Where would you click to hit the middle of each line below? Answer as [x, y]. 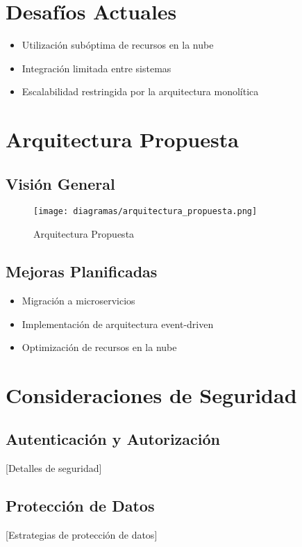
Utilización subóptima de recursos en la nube [118, 45]
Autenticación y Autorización [113, 439]
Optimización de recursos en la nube [99, 347]
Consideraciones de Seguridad [151, 394]
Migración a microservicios [78, 300]
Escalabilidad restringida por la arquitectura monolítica [140, 91]
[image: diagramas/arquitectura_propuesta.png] [145, 212]
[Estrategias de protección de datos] [82, 535]
